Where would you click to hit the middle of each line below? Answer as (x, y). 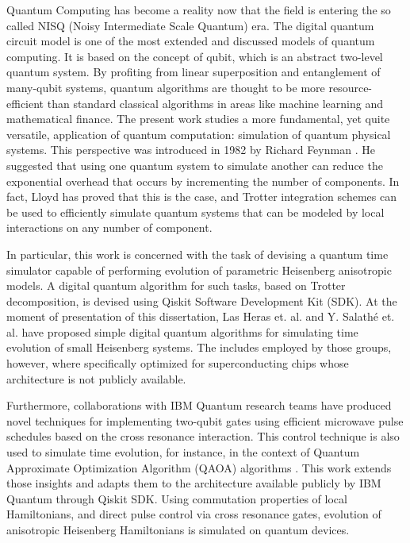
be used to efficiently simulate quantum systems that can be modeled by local (195, 212)
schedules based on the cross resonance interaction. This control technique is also (203, 436)
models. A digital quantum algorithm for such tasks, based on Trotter (176, 285)
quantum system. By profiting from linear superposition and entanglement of (194, 72)
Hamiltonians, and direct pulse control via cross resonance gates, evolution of (194, 514)
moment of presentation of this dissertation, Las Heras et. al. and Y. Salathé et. (201, 316)
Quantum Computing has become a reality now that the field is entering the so (199, 10)
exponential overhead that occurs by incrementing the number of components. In (203, 181)
